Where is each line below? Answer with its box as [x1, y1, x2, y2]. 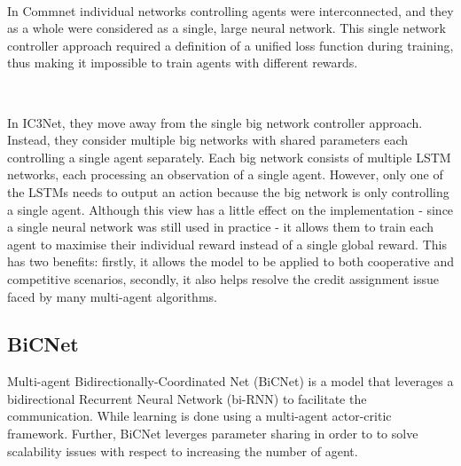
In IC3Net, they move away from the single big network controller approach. [7, 113, 423, 131]
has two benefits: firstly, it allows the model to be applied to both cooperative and [7, 252, 455, 271]
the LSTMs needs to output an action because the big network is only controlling [7, 182, 449, 201]
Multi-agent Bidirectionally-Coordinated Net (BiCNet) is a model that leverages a [7, 372, 454, 391]
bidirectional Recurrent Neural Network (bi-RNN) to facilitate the [7, 389, 367, 407]
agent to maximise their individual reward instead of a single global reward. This [7, 234, 447, 253]
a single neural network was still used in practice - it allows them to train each [7, 217, 434, 236]
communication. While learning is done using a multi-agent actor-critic [7, 407, 392, 425]
